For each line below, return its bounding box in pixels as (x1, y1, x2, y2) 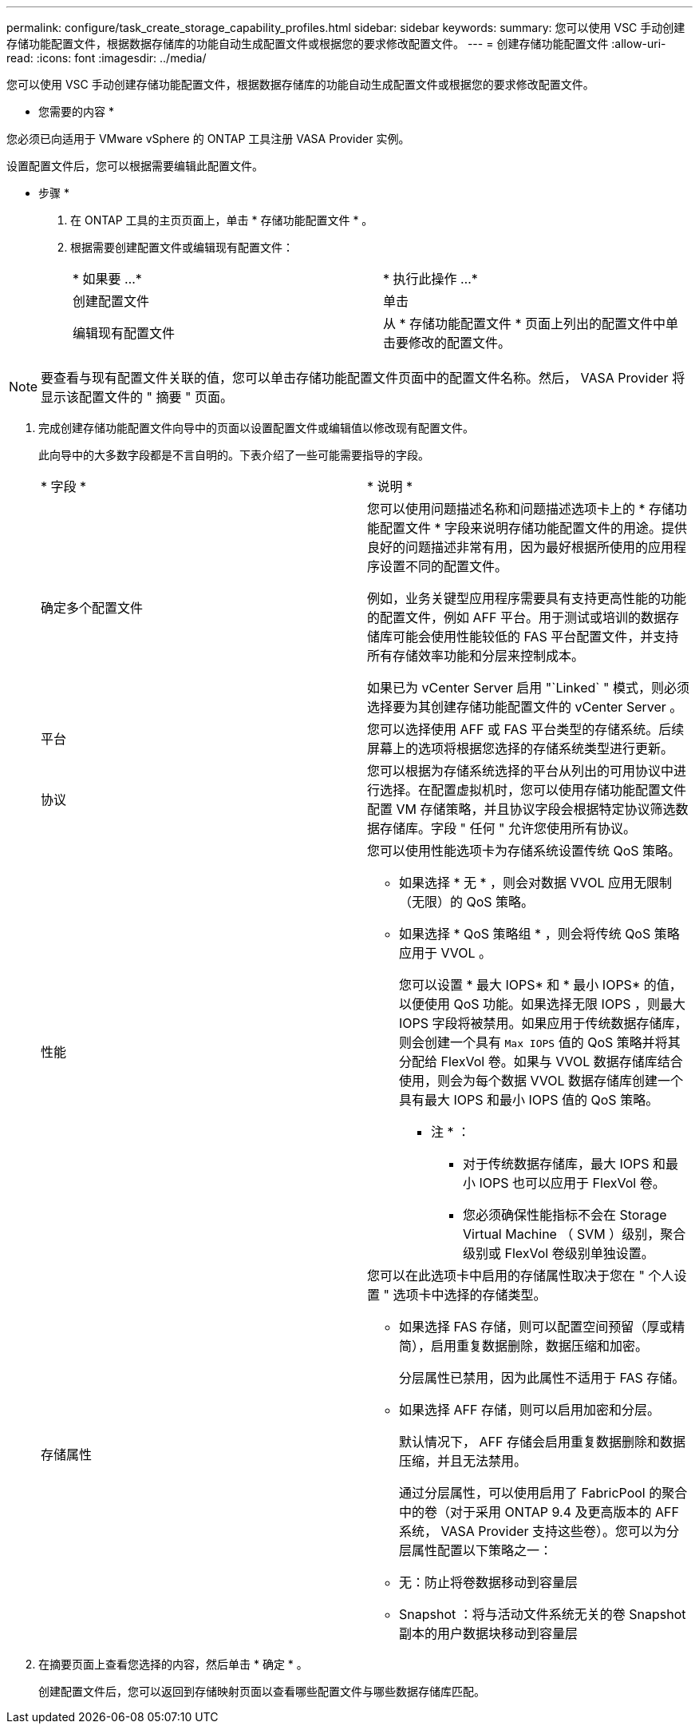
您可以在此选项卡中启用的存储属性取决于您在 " (367, 1268, 645, 1284)
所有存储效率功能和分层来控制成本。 (367, 648, 585, 664)
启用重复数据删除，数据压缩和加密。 (431, 1338, 649, 1354)
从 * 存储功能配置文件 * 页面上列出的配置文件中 (383, 315, 666, 331)
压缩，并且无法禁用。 (399, 1453, 527, 1469)
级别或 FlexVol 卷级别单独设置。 (463, 1245, 654, 1261)
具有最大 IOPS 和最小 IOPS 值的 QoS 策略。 (399, 1092, 659, 1108)
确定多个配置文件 (41, 600, 144, 616)
